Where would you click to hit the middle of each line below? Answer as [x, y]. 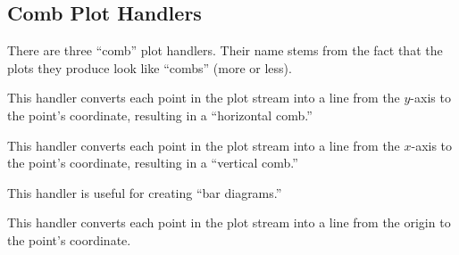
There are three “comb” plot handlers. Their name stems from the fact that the [225, 50]
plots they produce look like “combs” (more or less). [150, 67]
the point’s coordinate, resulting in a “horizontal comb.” [160, 115]
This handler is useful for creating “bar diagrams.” [145, 192]
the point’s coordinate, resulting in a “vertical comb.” [153, 163]
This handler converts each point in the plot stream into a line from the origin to [229, 222]
